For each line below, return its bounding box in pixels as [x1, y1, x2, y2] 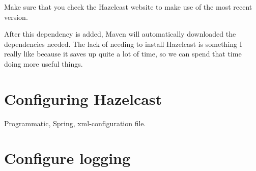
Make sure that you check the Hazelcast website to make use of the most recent [4, 2, 252, 12]
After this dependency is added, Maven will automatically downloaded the [4, 28, 236, 39]
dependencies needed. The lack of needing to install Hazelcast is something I [4, 38, 242, 49]
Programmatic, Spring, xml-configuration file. [4, 118, 146, 128]
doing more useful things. [4, 58, 83, 69]
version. [4, 11, 28, 22]
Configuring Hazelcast [4, 88, 162, 109]
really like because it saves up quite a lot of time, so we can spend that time [4, 48, 242, 59]
